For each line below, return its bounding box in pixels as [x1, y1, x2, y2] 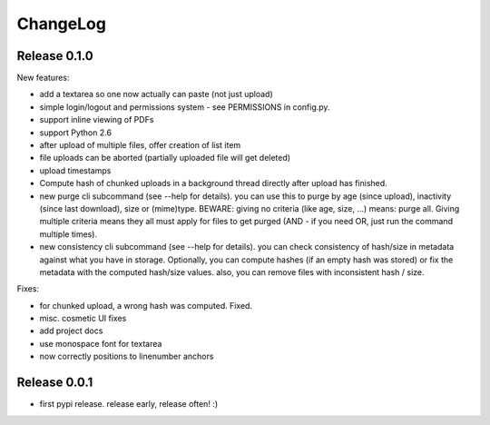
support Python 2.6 [39, 127, 113, 138]
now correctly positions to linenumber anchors [39, 351, 214, 362]
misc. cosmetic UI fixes [39, 313, 127, 324]
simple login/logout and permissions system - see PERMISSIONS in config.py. [39, 101, 330, 113]
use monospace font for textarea [39, 338, 162, 349]
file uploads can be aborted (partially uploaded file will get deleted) [39, 153, 290, 163]
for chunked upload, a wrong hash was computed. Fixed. [39, 300, 253, 311]
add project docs [39, 325, 103, 336]
